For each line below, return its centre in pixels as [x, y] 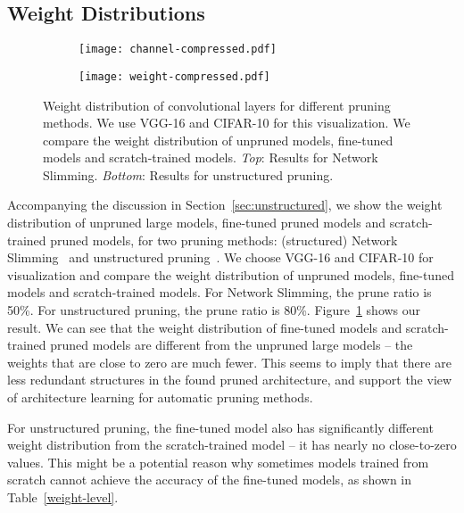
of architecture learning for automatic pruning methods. [160, 397]
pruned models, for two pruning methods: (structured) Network [224, 240]
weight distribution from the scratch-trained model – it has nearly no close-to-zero [232, 445]
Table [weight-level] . [63, 496]
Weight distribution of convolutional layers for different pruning [217, 105]
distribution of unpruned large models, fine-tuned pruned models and [196, 223]
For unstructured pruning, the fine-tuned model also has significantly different [220, 427]
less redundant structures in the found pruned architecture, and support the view [230, 380]
